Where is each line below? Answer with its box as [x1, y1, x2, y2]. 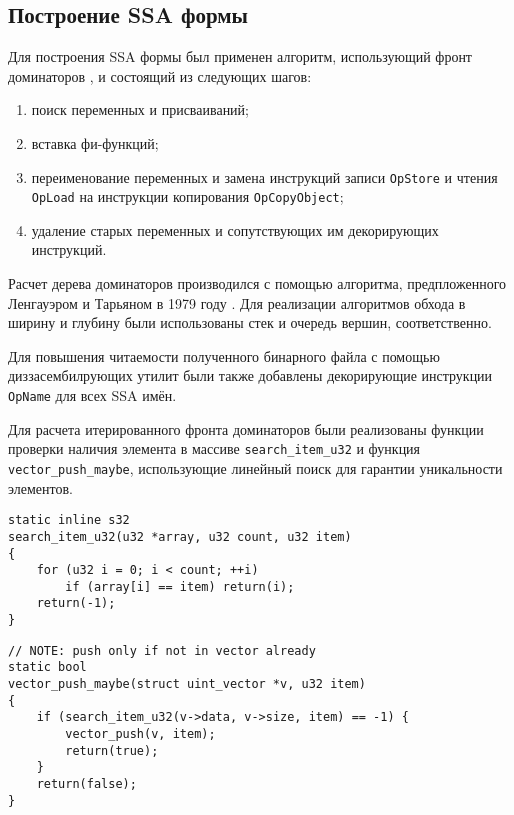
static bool [8, 660, 87, 675]
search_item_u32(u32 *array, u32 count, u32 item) [8, 529, 352, 544]
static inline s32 [8, 513, 130, 528]
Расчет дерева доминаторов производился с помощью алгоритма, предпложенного [8, 273, 507, 294]
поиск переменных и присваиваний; [31, 99, 249, 120]
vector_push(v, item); [65, 727, 216, 742]
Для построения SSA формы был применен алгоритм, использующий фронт [8, 46, 472, 67]
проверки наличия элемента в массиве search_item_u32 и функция [8, 438, 421, 459]
